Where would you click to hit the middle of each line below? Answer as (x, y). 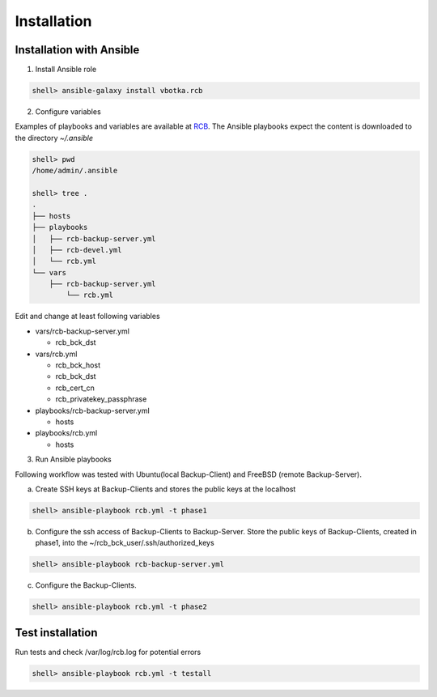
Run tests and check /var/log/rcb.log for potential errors (108, 652)
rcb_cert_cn (75, 388)
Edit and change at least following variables (88, 317)
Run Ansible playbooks (74, 459)
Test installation (56, 633)
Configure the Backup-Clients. (86, 585)
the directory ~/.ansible (54, 138)
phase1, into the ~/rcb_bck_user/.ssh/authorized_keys (125, 543)
